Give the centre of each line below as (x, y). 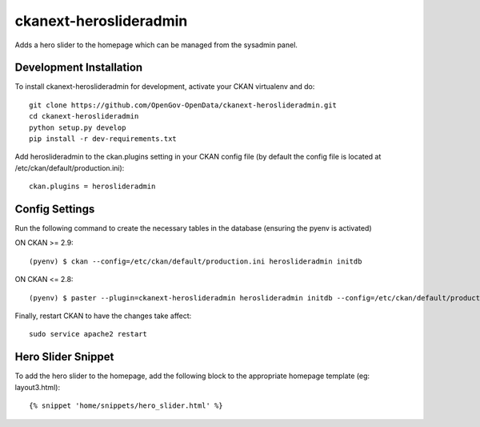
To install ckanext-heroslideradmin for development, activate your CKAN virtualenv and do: (165, 87)
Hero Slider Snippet (64, 357)
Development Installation (79, 68)
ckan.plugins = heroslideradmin (92, 187)
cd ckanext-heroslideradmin (84, 117)
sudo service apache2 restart (88, 334)
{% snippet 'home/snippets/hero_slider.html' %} (126, 406)
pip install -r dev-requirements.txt (103, 139)
